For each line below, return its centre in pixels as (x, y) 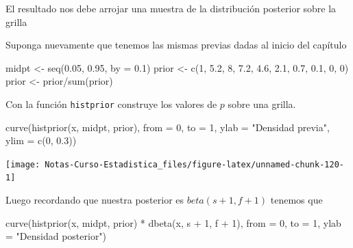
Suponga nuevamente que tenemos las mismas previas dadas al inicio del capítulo (176, 45)
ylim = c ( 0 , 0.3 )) (41, 140)
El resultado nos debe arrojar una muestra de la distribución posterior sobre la (171, 8)
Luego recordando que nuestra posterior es (95, 200)
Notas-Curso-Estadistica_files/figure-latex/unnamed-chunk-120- (194, 164)
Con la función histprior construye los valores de (111, 104)
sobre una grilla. (262, 104)
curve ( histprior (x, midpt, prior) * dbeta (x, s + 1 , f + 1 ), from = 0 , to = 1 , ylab (173, 222)
